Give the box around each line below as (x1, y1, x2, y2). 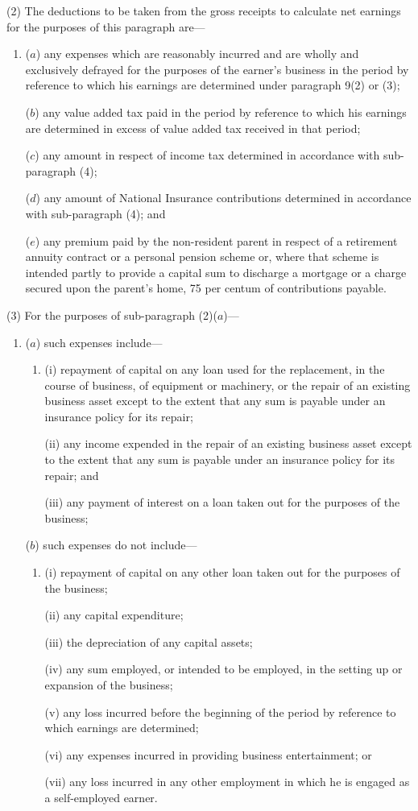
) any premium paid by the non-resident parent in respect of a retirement (35, 232, 398, 249)
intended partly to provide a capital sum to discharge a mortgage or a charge (25, 263, 407, 280)
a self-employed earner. (44, 788, 158, 805)
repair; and (44, 466, 99, 483)
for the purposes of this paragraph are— (6, 18, 205, 35)
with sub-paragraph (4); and (25, 205, 166, 221)
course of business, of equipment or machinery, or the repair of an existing (44, 376, 411, 393)
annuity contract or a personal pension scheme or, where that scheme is (25, 248, 379, 265)
